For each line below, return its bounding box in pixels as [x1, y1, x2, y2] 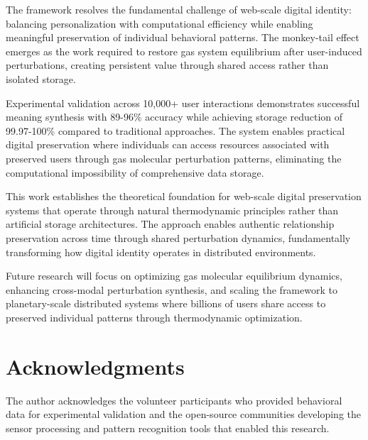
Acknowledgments [6, 351, 185, 380]
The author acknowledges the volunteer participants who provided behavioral [6, 392, 342, 407]
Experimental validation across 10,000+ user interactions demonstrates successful [6, 95, 360, 110]
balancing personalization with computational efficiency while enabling [6, 16, 313, 31]
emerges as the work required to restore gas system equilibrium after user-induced [6, 43, 362, 58]
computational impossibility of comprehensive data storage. [6, 165, 264, 180]
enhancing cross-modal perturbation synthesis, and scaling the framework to [6, 282, 337, 297]
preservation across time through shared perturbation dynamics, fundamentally [6, 230, 351, 245]
